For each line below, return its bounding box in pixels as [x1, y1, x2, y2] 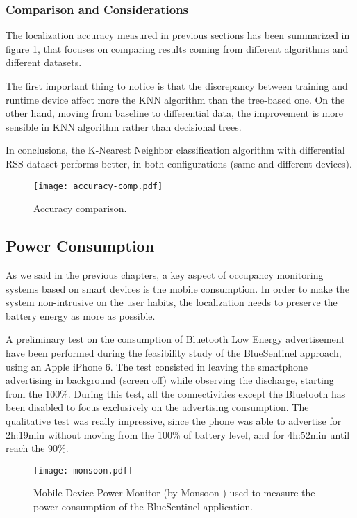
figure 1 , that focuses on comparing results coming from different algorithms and [6, 41, 349, 56]
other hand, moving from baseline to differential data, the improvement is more [6, 106, 344, 120]
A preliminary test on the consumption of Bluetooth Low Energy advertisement [6, 332, 345, 346]
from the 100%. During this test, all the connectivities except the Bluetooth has [6, 386, 346, 400]
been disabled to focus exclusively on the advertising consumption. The [6, 400, 309, 414]
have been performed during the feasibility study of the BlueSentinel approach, [6, 345, 342, 359]
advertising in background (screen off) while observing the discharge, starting [6, 373, 334, 387]
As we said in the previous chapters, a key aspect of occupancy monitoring [6, 268, 324, 282]
